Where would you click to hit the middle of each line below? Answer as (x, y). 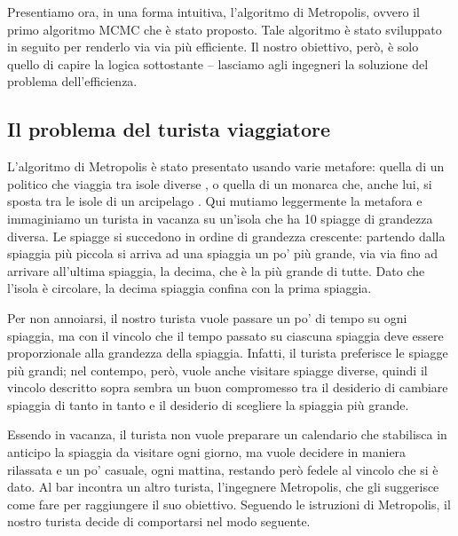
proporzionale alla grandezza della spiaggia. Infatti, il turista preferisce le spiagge (228, 353)
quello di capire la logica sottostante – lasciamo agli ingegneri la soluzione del (218, 63)
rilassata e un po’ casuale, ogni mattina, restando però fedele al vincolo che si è (223, 469)
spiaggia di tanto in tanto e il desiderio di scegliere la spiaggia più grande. (208, 404)
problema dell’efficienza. (72, 81)
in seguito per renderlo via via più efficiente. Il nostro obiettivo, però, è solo (213, 47)
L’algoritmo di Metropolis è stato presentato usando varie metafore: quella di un (226, 166)
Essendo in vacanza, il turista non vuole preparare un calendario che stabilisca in (227, 434)
